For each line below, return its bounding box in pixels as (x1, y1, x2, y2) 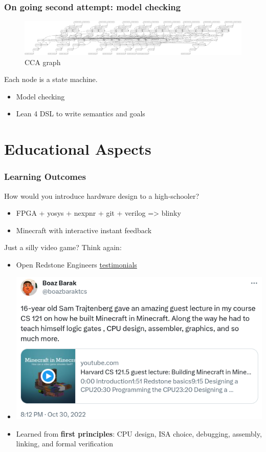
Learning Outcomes (4, 170, 86, 183)
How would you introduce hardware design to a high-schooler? (4, 190, 199, 201)
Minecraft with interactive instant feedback (16, 224, 152, 235)
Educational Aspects (4, 138, 151, 159)
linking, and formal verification (16, 438, 113, 449)
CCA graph (25, 56, 61, 67)
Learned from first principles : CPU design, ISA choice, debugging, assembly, (16, 428, 262, 439)
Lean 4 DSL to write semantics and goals (16, 108, 145, 119)
